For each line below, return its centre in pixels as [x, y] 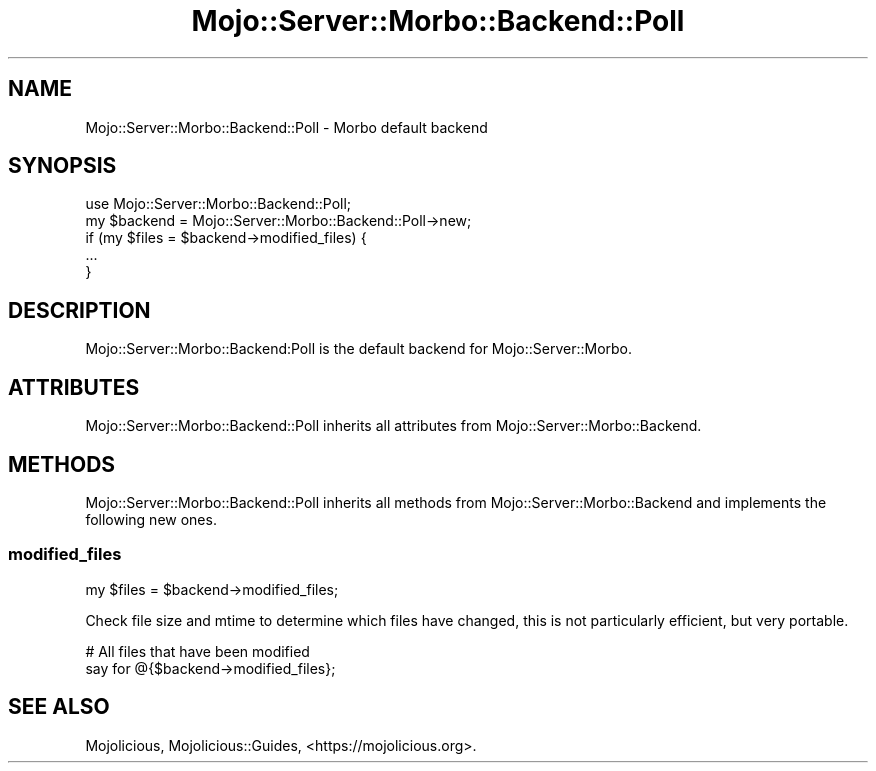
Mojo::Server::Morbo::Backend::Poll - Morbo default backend [286, 127]
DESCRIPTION [79, 310]
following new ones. [151, 519]
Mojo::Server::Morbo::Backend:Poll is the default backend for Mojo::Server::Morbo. [359, 349]
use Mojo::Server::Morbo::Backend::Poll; [218, 204]
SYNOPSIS [62, 166]
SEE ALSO [59, 707]
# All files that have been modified [197, 651]
